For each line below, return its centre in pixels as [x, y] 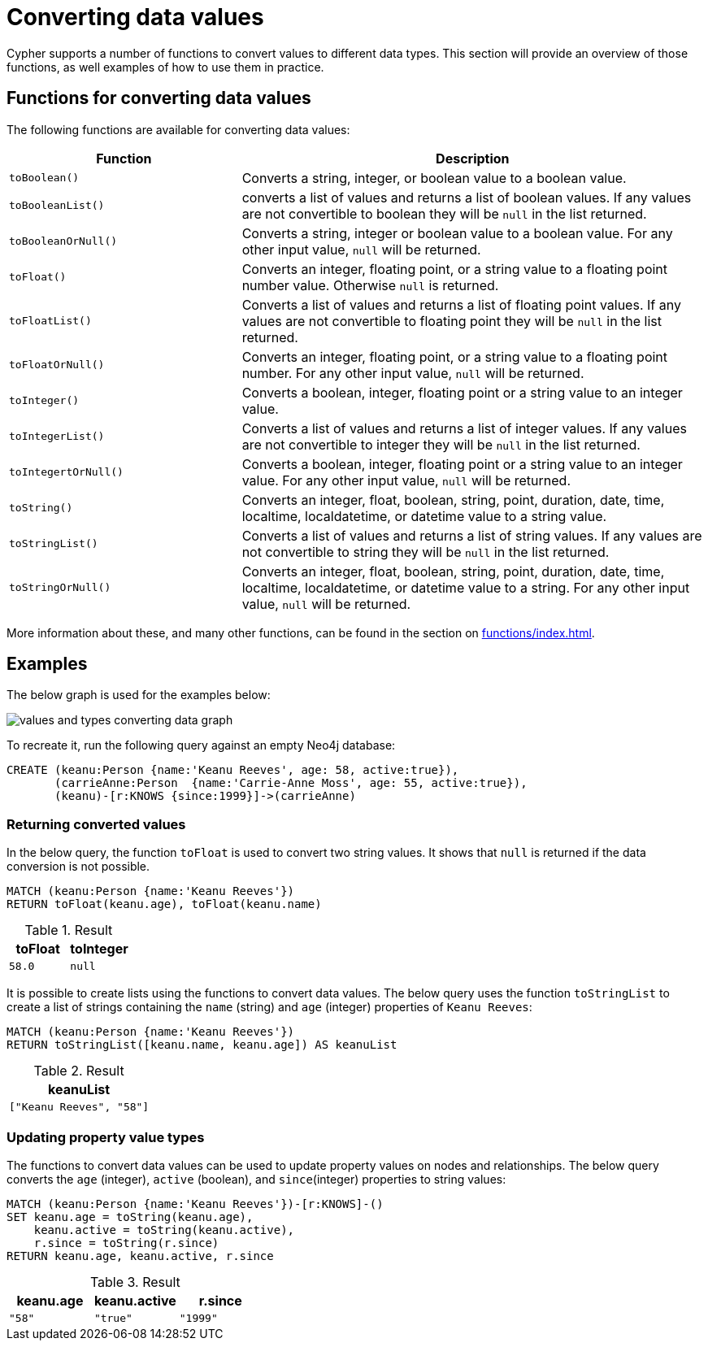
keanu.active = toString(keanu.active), [164, 1230]
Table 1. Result [69, 930]
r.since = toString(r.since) [126, 1243]
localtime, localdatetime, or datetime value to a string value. [424, 516]
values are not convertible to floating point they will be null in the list [452, 321]
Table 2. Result [79, 1071]
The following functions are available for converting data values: [178, 129]
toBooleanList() [57, 206]
